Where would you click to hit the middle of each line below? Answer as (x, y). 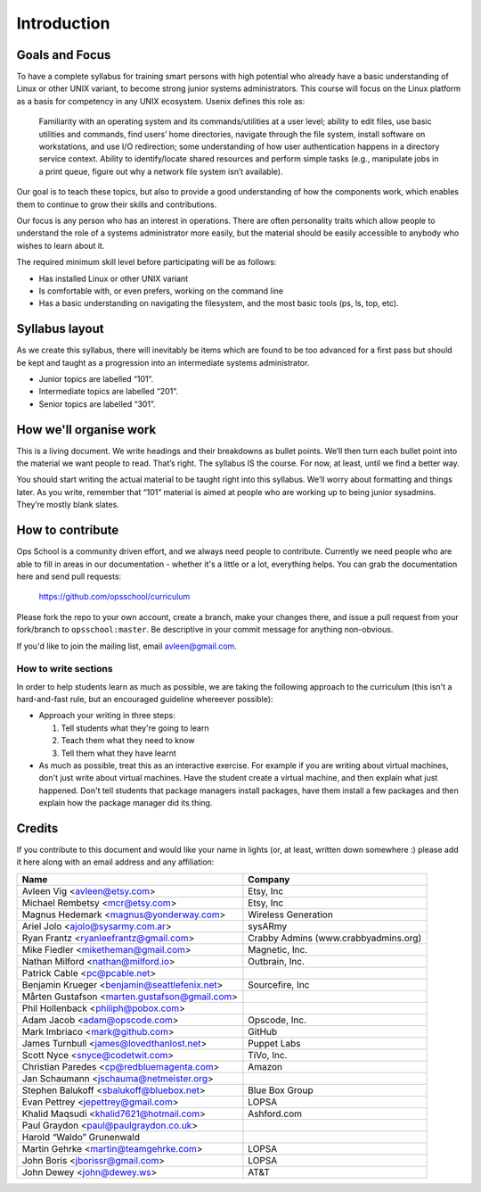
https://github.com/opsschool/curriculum (114, 597)
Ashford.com (275, 1113)
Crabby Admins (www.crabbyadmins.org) (335, 938)
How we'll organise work (86, 430)
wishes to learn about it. (61, 245)
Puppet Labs (274, 1043)
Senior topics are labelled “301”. (97, 404)
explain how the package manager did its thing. (126, 803)
